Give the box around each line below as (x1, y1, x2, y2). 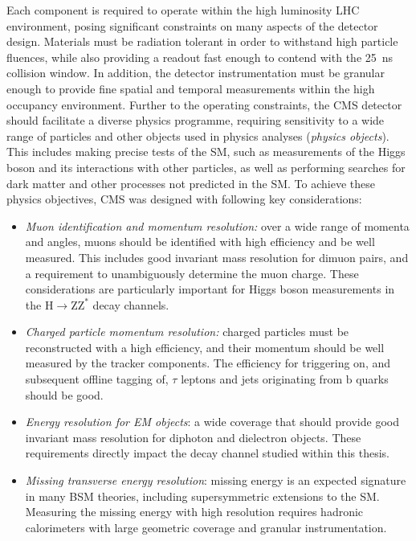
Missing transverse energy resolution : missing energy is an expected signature (25, 472, 406, 489)
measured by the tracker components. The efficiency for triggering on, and (25, 355, 390, 371)
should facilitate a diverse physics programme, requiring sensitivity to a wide (6, 112, 385, 129)
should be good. (25, 386, 104, 403)
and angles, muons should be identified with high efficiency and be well (25, 233, 375, 250)
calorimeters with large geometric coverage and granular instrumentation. (25, 518, 387, 535)
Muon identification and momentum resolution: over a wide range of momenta (25, 217, 410, 234)
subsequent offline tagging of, (25, 371, 169, 387)
